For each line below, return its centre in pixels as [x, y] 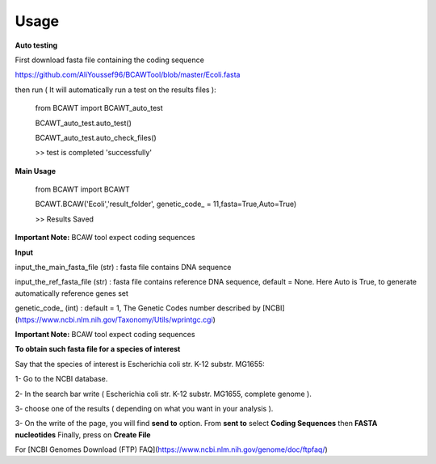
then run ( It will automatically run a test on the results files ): [116, 90]
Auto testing [36, 45]
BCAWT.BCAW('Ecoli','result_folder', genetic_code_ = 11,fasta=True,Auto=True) [166, 204]
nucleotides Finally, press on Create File [83, 434]
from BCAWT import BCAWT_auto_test [99, 108]
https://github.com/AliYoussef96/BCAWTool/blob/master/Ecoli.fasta [128, 75]
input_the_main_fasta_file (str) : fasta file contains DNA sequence [123, 268]
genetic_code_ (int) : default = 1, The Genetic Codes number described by [138, 308]
